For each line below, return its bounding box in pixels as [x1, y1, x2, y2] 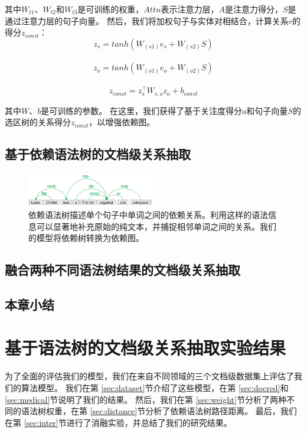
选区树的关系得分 [5, 116, 71, 128]
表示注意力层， [161, 3, 219, 15]
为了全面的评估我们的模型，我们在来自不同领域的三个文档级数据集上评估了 [5, 370, 294, 382]
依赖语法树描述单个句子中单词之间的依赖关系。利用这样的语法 [28, 208, 268, 220]
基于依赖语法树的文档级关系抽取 [5, 145, 191, 163]
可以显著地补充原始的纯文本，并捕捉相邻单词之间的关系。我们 [36, 220, 276, 232]
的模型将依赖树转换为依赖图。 [28, 232, 144, 244]
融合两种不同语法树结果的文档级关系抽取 [5, 261, 240, 279]
